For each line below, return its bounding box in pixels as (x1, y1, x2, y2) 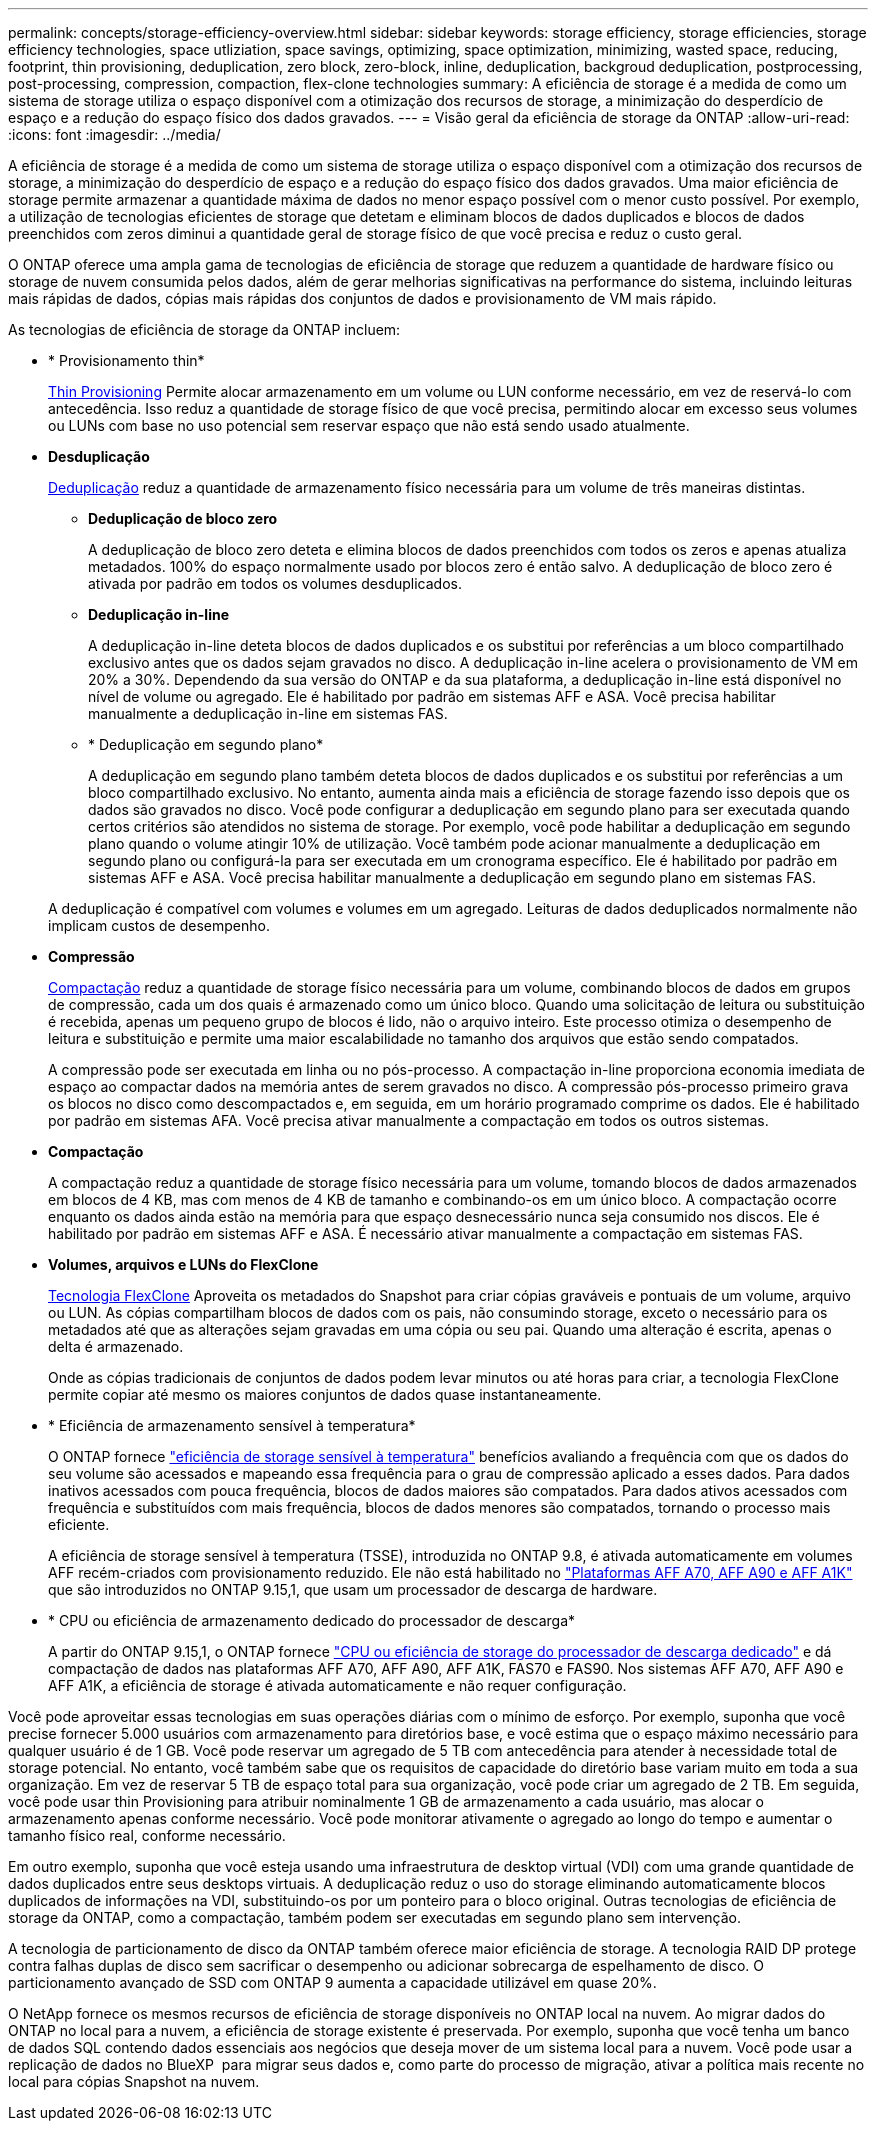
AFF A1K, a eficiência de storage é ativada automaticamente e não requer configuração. (48, 1677, 627, 1694)
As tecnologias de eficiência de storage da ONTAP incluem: (8, 321, 401, 338)
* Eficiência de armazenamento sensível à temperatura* (48, 1417, 416, 1434)
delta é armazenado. (48, 1338, 184, 1355)
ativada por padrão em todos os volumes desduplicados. (88, 575, 462, 592)
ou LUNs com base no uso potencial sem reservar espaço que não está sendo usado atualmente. (48, 417, 690, 434)
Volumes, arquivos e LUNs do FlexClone (48, 1256, 319, 1273)
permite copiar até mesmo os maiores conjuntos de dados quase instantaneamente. (48, 1386, 602, 1403)
